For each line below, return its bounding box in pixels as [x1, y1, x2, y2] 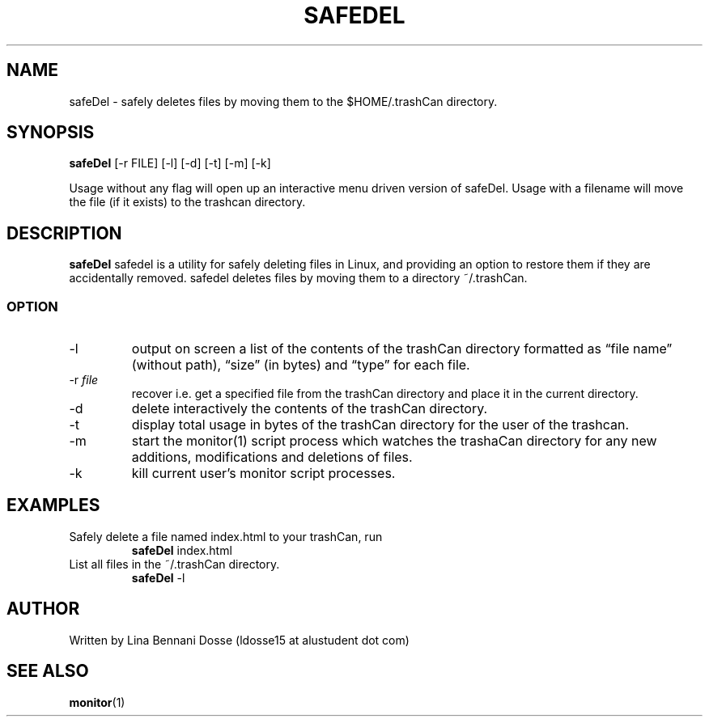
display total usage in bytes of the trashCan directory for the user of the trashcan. [131, 416, 630, 433]
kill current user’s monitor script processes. [131, 465, 396, 482]
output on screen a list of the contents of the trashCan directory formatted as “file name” [131, 340, 673, 357]
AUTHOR [6, 598, 80, 619]
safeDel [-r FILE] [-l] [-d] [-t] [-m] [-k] [69, 156, 271, 171]
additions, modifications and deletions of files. [131, 449, 413, 466]
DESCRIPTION [6, 222, 122, 243]
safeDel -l [131, 570, 185, 585]
